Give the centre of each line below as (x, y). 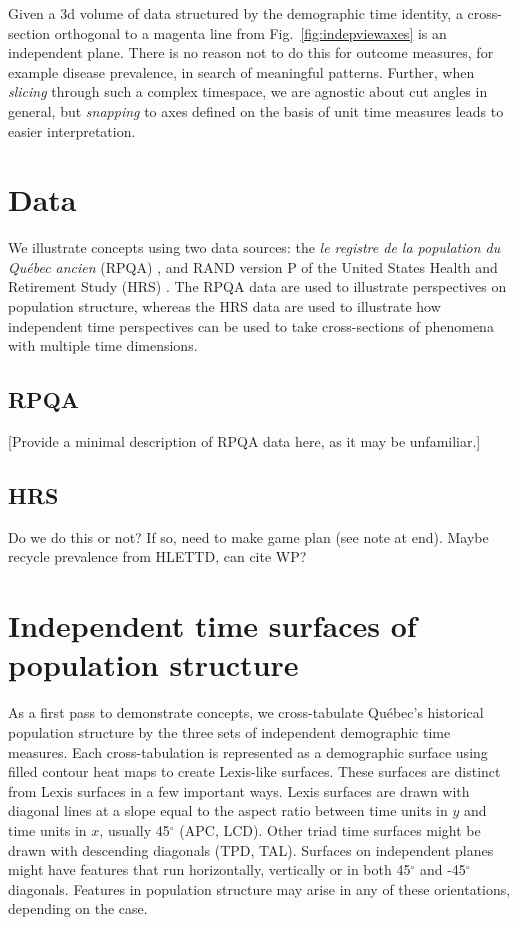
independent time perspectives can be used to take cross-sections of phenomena (251, 325)
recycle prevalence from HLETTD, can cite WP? (157, 556)
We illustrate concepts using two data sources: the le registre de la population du (254, 247)
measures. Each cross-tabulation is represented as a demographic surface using (248, 751)
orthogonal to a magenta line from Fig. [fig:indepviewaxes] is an (250, 32)
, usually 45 (134, 829)
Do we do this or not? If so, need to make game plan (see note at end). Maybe (248, 536)
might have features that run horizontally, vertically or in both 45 (209, 869)
